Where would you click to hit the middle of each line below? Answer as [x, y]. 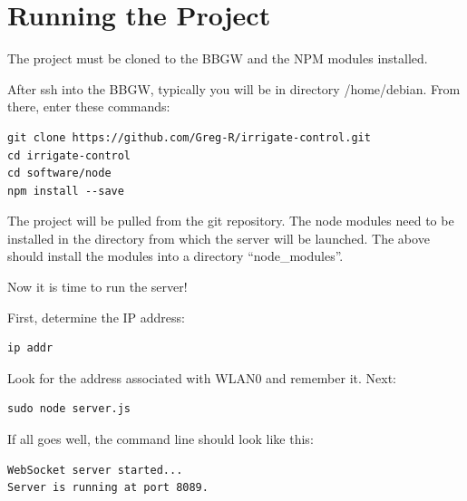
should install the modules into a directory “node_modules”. [175, 256]
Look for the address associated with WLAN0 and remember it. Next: [202, 377]
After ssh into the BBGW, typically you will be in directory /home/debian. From [234, 88]
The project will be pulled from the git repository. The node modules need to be [231, 221]
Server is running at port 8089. [108, 488]
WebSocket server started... [95, 470]
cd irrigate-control [69, 155]
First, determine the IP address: [96, 317]
